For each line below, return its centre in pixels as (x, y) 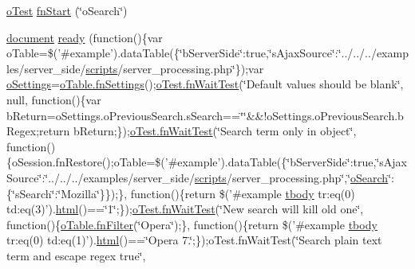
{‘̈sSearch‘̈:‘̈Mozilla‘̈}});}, (67, 193)
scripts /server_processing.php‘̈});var (175, 68)
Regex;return (38, 131)
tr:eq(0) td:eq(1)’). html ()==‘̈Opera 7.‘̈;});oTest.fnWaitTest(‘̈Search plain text (194, 240)
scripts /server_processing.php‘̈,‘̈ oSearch (292, 177)
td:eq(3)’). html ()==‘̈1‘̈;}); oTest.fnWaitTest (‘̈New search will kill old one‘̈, (185, 209)
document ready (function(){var (85, 37)
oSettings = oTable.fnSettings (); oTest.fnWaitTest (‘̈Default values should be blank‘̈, (205, 84)
